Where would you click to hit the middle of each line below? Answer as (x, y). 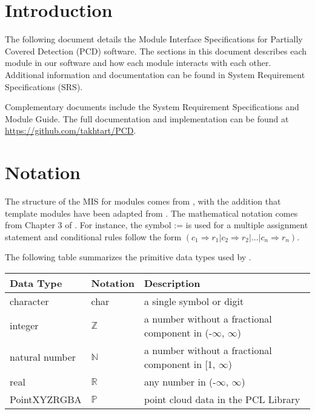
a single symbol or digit (194, 301)
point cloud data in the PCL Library (222, 399)
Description (172, 283)
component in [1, (180, 364)
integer (24, 326)
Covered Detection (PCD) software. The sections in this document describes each (156, 51)
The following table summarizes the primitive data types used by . (128, 257)
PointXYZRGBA (46, 399)
